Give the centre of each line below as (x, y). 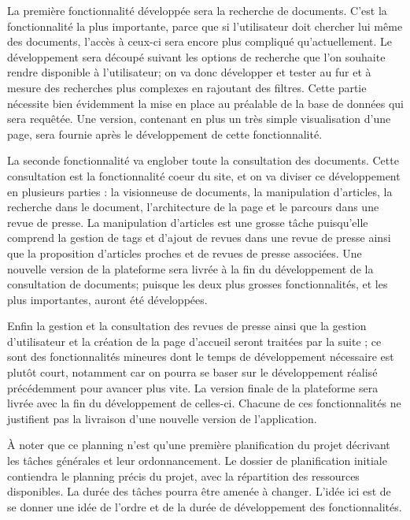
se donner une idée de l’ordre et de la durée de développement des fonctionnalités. (205, 506)
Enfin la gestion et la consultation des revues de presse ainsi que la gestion (187, 326)
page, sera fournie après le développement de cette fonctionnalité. (165, 134)
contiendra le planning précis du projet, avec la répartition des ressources (183, 475)
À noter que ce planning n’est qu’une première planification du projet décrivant (199, 445)
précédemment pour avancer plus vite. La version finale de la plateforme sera (193, 387)
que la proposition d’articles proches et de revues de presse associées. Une (185, 253)
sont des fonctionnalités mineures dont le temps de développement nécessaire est (201, 357)
